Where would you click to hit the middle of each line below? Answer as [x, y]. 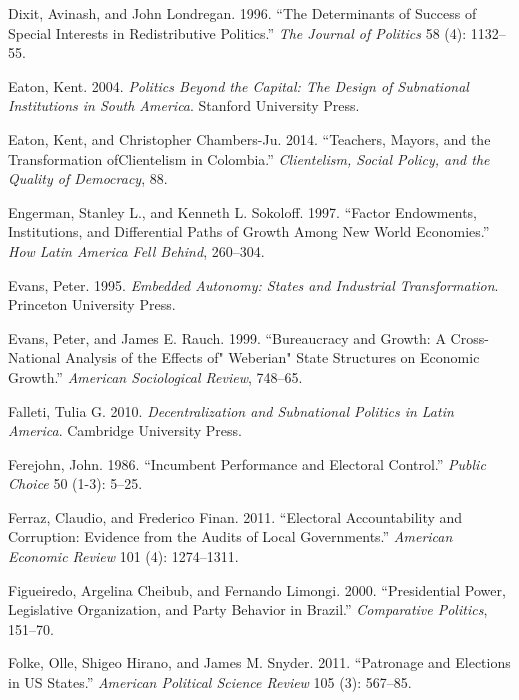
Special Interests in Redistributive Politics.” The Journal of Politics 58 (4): [237, 32]
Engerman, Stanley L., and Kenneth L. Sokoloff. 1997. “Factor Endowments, [242, 211]
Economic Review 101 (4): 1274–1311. [123, 556]
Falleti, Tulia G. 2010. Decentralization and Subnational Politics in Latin [231, 410]
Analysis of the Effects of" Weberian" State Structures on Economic [272, 357]
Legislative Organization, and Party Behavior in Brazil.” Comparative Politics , [248, 609]
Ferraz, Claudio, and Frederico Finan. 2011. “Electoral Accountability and [235, 516]
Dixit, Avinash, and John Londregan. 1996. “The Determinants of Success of [242, 13]
